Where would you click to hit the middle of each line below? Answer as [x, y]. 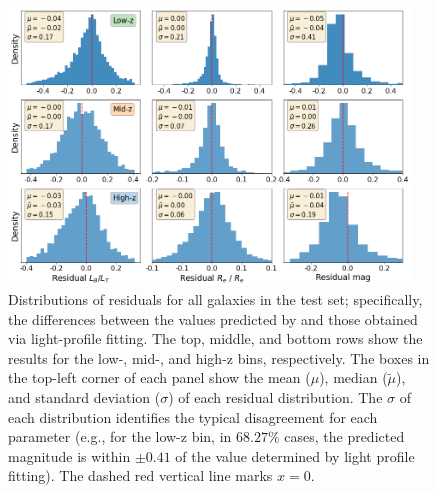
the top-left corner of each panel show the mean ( [159, 377]
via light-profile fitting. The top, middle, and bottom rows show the [215, 338]
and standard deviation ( [84, 397]
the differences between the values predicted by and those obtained [213, 318]
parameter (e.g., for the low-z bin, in [120, 436]
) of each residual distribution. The [275, 397]
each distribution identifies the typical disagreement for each [193, 416]
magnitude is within [69, 455]
